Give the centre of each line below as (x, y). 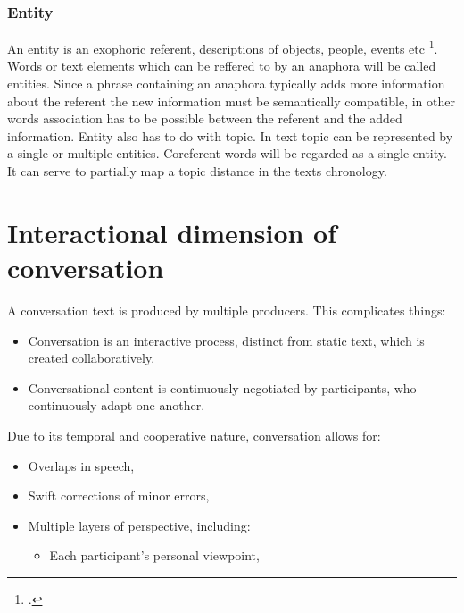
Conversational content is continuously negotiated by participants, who (222, 387)
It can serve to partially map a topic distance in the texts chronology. (197, 171)
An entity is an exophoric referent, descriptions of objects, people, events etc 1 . (223, 47)
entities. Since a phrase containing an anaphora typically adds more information (226, 84)
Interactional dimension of (172, 232)
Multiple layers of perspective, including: (139, 525)
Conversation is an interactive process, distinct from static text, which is (226, 340)
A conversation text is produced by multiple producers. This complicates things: (227, 310)
